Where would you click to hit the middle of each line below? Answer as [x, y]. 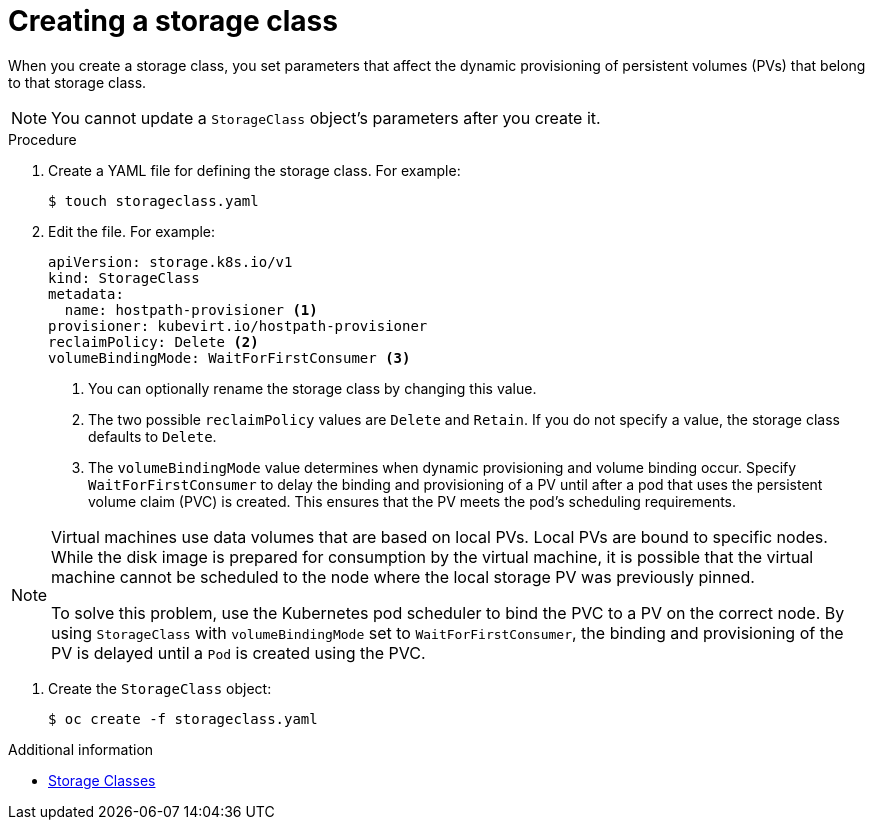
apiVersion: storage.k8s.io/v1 [170, 261]
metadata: [86, 293]
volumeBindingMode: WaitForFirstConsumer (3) [229, 357]
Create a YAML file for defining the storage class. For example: [254, 170]
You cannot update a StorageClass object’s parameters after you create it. [326, 117]
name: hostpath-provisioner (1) [191, 309]
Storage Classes [102, 780]
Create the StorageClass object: [160, 688]
